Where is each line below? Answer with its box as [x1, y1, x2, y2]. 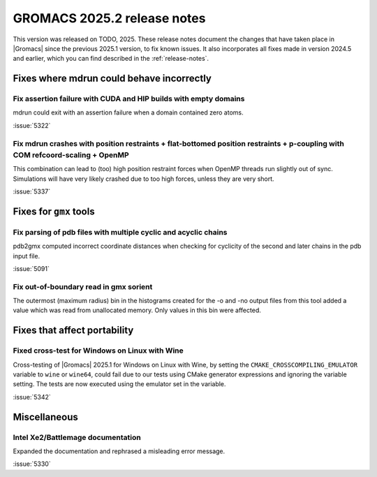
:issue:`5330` [13, 460, 52, 468]
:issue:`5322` [13, 121, 51, 129]
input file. [13, 251, 40, 260]
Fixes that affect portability [13, 325, 134, 337]
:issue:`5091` [13, 264, 50, 272]
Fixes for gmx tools [13, 205, 95, 217]
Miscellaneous [13, 411, 78, 423]
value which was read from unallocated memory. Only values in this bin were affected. [13, 306, 261, 314]
